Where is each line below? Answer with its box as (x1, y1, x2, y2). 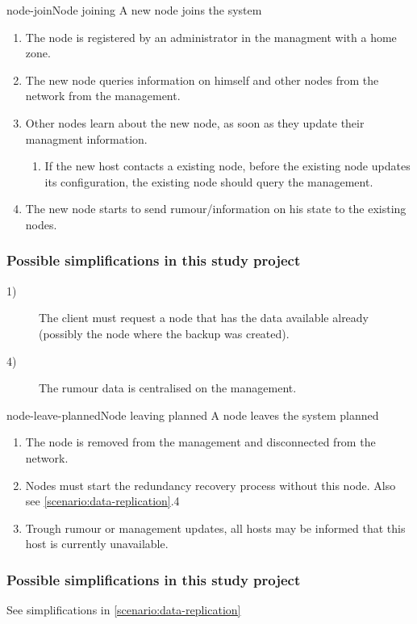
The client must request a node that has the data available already (39, 309, 369, 326)
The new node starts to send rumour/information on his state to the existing (25, 200, 407, 217)
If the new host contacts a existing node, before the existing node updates (44, 157, 411, 174)
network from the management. (25, 87, 181, 104)
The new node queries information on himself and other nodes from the (25, 71, 379, 88)
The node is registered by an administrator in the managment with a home (25, 28, 397, 45)
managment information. (25, 130, 148, 147)
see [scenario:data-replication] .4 (25, 492, 180, 509)
